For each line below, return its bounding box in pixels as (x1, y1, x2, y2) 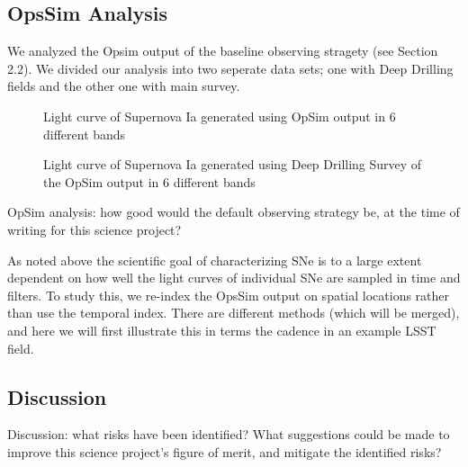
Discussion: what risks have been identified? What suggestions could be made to (7, 425, 450, 444)
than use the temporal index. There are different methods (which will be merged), (7, 303, 460, 322)
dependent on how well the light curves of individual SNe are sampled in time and (7, 268, 461, 287)
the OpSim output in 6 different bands (43, 172, 256, 191)
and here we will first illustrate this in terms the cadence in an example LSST (7, 320, 436, 339)
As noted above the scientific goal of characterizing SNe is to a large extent (7, 250, 422, 269)
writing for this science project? (7, 220, 182, 238)
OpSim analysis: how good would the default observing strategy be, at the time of (7, 202, 460, 221)
